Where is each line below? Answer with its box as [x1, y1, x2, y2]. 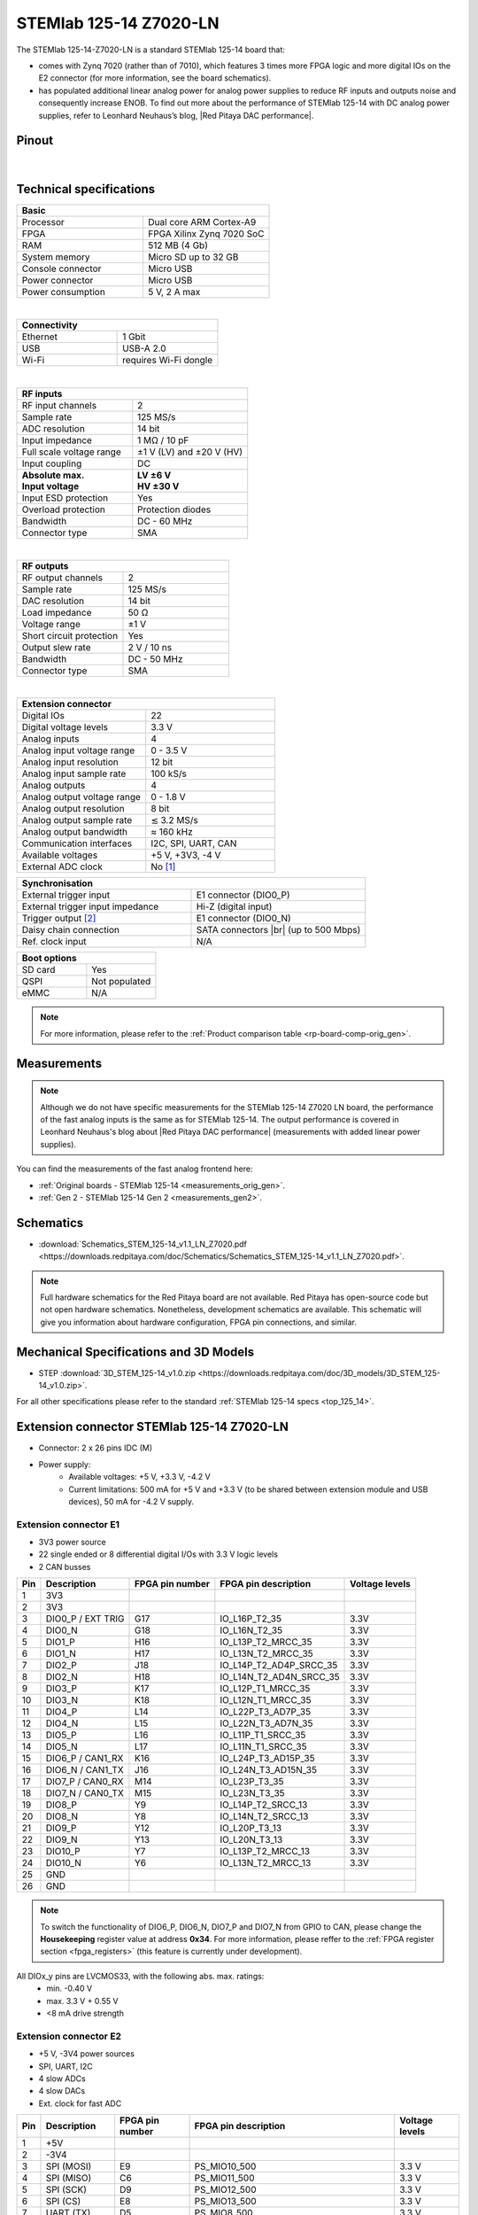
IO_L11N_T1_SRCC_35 [220, 1741, 307, 1753]
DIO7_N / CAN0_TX [45, 1787, 124, 1799]
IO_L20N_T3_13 [220, 1834, 283, 1846]
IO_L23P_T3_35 [220, 1776, 284, 1788]
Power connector [21, 274, 94, 286]
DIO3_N [45, 1694, 79, 1706]
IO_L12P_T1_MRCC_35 [220, 1683, 311, 1695]
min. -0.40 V [46, 1983, 93, 1993]
